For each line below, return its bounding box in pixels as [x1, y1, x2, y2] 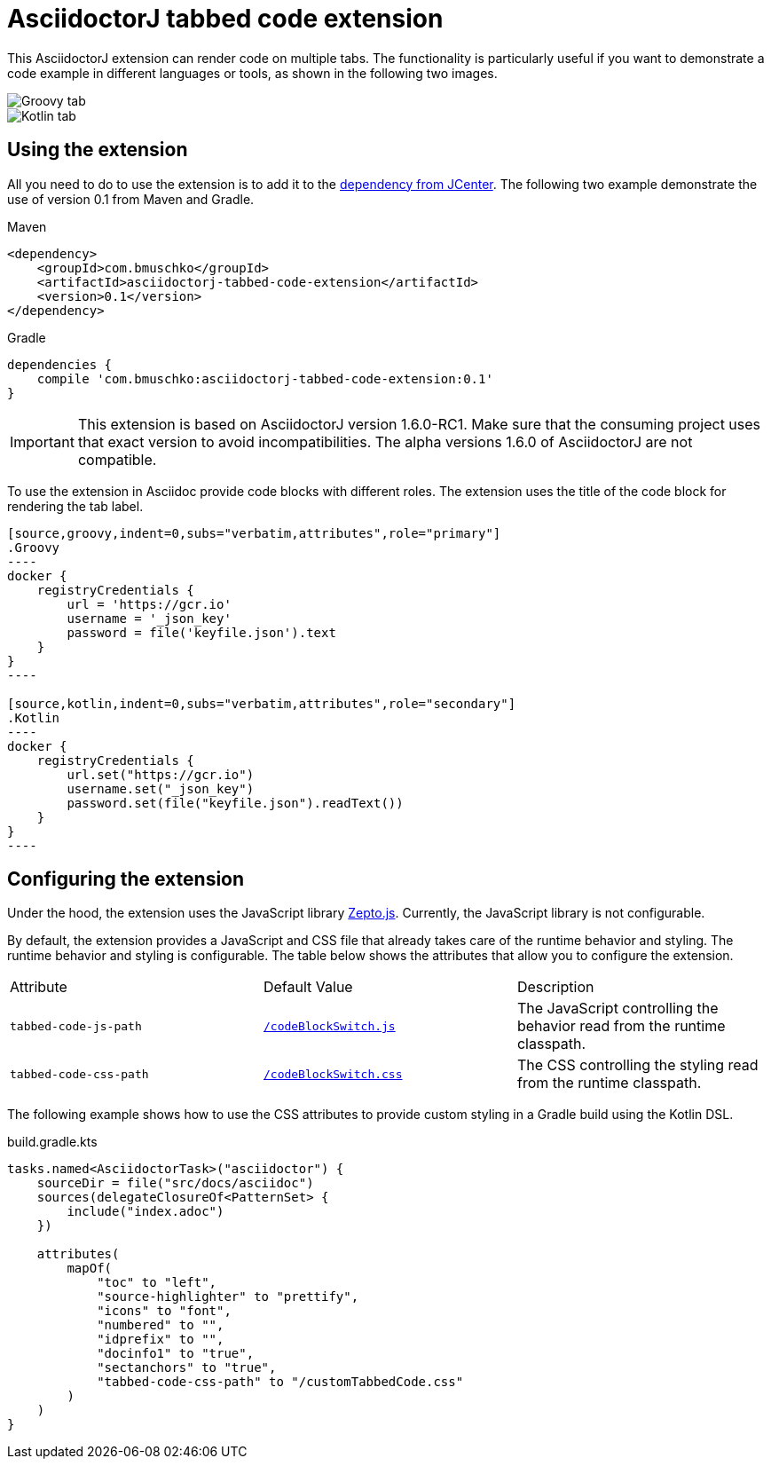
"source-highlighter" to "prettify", [97, 1289, 359, 1304]
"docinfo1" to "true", [97, 1346, 255, 1361]
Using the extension [7, 138, 188, 162]
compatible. [77, 450, 157, 469]
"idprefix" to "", [97, 1332, 224, 1347]
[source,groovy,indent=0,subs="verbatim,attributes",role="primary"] [7, 525, 501, 540]
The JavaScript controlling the [516, 999, 719, 1018]
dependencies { [7, 357, 113, 372]
